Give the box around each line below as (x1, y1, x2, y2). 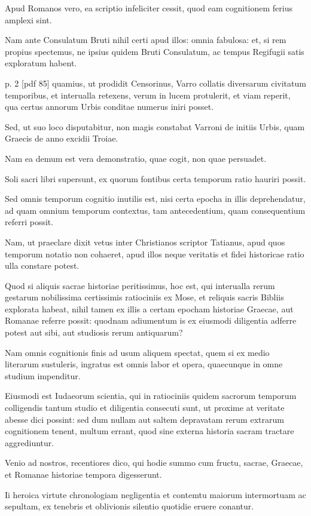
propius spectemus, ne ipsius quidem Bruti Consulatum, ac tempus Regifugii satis (5, 45, 304, 57)
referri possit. (5, 216, 54, 228)
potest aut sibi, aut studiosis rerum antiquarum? (5, 326, 183, 339)
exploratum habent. (5, 57, 77, 69)
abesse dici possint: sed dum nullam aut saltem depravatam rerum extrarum (5, 413, 284, 425)
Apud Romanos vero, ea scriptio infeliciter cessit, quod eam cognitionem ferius (5, 2, 292, 14)
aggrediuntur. (5, 436, 54, 449)
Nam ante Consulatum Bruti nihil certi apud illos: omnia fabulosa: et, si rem (5, 33, 286, 46)
